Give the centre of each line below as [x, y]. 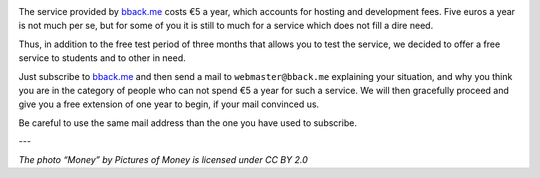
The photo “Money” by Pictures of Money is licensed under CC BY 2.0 [163, 159]
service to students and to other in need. [102, 58]
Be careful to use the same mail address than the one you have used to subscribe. [187, 122]
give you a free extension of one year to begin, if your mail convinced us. [169, 104]
